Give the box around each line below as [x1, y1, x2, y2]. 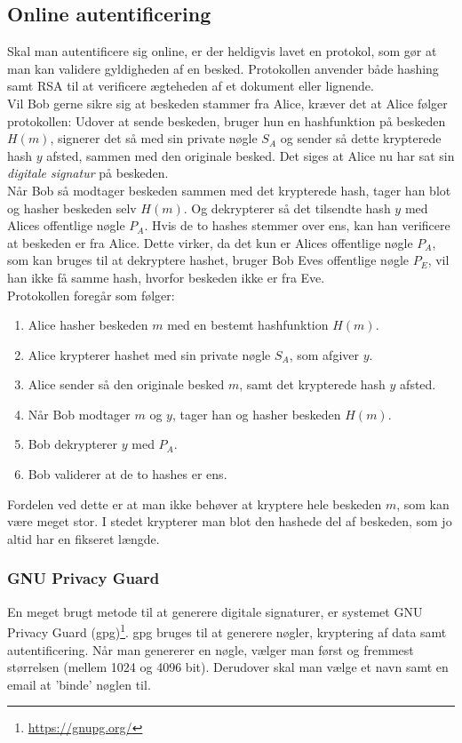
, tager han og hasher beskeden [171, 404, 341, 423]
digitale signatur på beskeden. [7, 164, 169, 182]
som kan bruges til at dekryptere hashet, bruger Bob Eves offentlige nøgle [7, 251, 409, 269]
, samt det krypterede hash [239, 375, 386, 394]
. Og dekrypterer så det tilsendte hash [183, 198, 391, 217]
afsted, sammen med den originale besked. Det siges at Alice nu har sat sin [46, 146, 455, 164]
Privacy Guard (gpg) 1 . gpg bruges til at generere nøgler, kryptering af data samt [7, 620, 447, 641]
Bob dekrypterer [28, 435, 118, 453]
